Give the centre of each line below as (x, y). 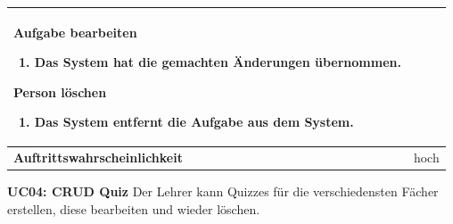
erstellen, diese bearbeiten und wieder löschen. (134, 208)
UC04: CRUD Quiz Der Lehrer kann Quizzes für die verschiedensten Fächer (223, 191)
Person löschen (60, 91)
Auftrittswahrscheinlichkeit (98, 158)
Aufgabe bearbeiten (75, 32)
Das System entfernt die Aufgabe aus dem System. (194, 122)
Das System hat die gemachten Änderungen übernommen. (218, 62)
